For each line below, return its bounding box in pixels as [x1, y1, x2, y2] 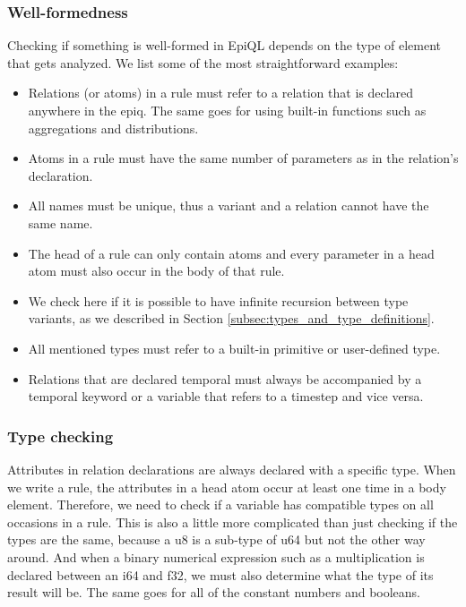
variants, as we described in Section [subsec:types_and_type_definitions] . [28, 309, 435, 328]
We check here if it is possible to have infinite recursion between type [28, 291, 409, 310]
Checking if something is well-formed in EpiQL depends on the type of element [7, 36, 442, 55]
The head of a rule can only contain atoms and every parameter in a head [28, 244, 435, 262]
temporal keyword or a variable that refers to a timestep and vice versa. [28, 387, 424, 406]
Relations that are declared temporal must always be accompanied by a [28, 369, 422, 388]
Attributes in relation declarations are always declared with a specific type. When [7, 459, 456, 478]
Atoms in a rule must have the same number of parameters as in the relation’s [28, 149, 459, 167]
